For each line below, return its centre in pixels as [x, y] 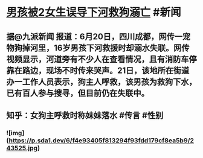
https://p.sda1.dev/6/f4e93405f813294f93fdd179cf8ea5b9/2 [101, 141]
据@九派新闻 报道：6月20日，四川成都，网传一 [95, 36]
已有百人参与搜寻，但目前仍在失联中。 [78, 93]
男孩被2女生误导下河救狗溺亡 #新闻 [94, 12]
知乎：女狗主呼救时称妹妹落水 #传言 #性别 [85, 115]
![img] [15, 133]
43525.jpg [22, 148]
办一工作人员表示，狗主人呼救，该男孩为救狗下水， [101, 82]
